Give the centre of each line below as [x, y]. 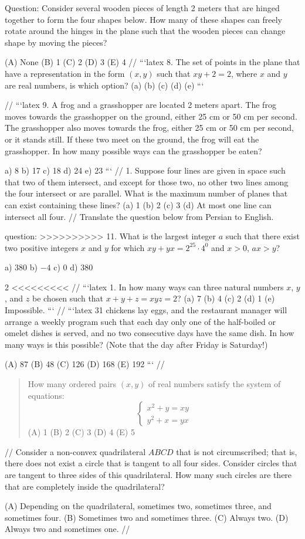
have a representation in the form [65, 73]
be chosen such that [68, 298]
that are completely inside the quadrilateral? [85, 486]
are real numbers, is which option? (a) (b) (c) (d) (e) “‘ [104, 85]
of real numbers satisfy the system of [215, 384]
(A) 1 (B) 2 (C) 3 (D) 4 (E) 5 [81, 432]
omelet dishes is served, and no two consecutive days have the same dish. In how [150, 333]
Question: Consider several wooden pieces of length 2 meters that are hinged [142, 8]
